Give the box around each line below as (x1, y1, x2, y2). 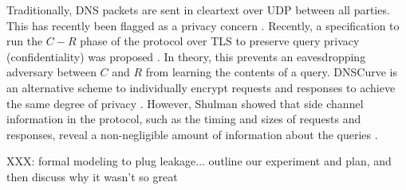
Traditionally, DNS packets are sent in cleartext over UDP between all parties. (6, 2, 390, 17)
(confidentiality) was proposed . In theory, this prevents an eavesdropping (6, 48, 366, 64)
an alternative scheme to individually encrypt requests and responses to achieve (6, 79, 396, 95)
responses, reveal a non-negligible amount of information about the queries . (6, 126, 378, 142)
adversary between (6, 64, 97, 80)
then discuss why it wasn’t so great (6, 168, 178, 184)
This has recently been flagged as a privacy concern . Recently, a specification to (6, 17, 400, 33)
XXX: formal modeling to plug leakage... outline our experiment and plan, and (6, 153, 392, 169)
